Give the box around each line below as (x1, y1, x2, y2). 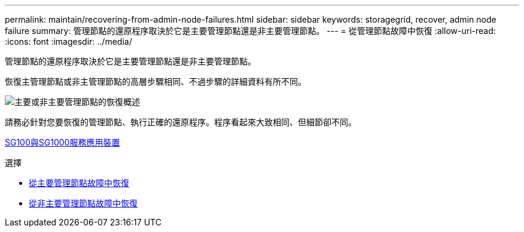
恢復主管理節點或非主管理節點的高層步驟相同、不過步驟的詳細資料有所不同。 (5, 76, 306, 86)
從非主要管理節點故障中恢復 (29, 198, 138, 208)
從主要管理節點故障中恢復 (29, 178, 129, 188)
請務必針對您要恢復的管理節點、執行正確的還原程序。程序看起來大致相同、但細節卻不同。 (5, 117, 357, 127)
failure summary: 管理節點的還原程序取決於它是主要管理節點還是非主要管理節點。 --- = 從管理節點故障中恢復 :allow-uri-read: (5, 26, 496, 36)
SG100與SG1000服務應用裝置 (5, 137, 120, 147)
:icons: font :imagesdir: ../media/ (5, 36, 132, 47)
